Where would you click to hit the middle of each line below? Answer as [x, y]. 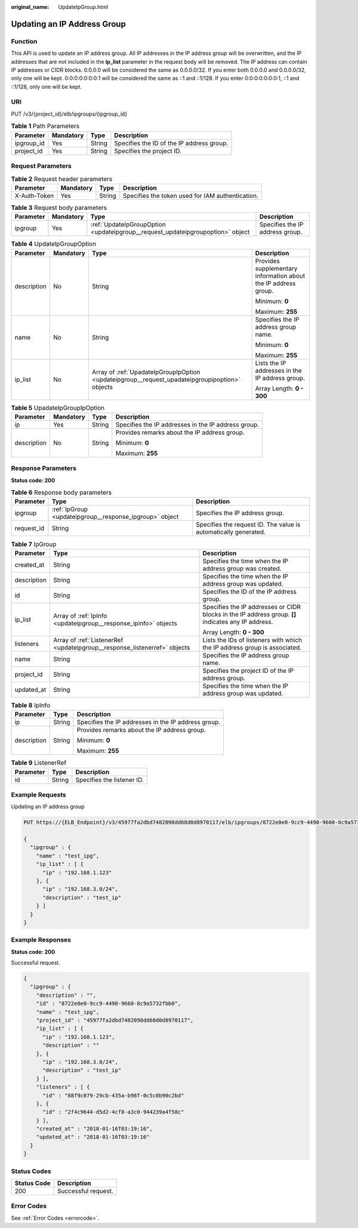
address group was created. [242, 568]
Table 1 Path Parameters [45, 126]
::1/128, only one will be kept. [47, 86]
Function [24, 41]
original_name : [30, 7]
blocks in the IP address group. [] [249, 614]
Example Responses [41, 940]
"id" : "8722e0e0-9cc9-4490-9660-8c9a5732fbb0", [109, 1004]
